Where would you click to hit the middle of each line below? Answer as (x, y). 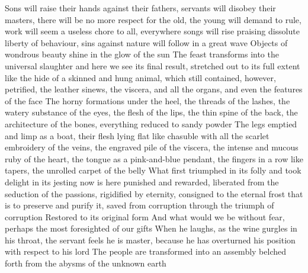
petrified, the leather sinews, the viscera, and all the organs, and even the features (154, 89)
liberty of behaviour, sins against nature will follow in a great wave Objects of (146, 42)
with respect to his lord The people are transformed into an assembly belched (146, 251)
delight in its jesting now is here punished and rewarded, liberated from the (142, 182)
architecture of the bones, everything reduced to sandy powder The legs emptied (151, 123)
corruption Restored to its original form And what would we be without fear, (145, 216)
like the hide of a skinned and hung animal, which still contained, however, (140, 77)
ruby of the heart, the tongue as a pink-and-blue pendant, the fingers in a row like (154, 158)
